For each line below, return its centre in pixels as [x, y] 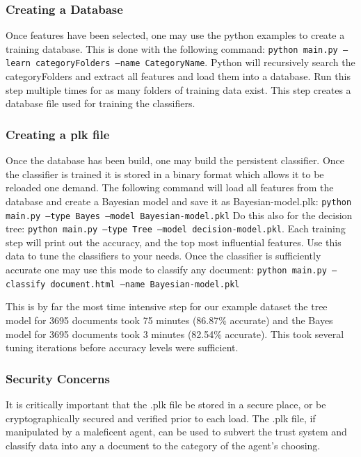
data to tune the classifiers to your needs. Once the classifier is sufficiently [163, 256]
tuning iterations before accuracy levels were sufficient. [122, 347]
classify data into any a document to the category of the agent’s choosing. [163, 445]
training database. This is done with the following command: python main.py [172, 48]
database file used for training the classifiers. [101, 103]
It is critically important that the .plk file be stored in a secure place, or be [166, 404]
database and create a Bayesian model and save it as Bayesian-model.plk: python [179, 201]
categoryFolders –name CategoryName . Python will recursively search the [195, 62]
